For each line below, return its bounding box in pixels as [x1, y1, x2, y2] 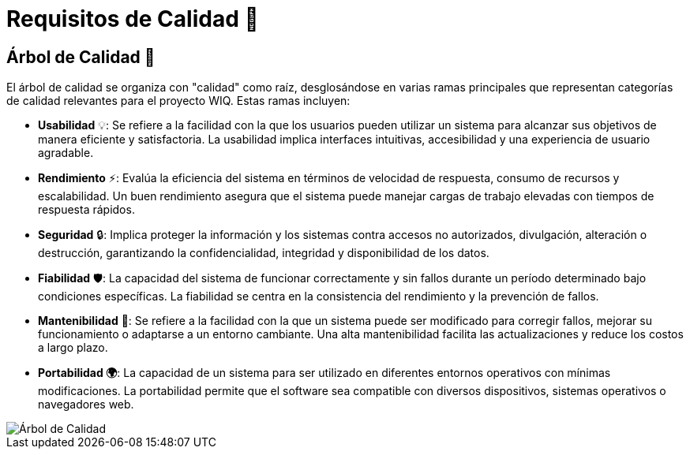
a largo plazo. [38, 341, 108, 355]
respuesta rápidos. [38, 203, 135, 217]
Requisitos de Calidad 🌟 [6, 6, 259, 32]
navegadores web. [38, 397, 134, 412]
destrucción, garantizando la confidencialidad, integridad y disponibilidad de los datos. [38, 246, 489, 260]
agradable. [38, 146, 94, 160]
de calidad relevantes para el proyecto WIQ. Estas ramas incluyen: [6, 94, 351, 108]
